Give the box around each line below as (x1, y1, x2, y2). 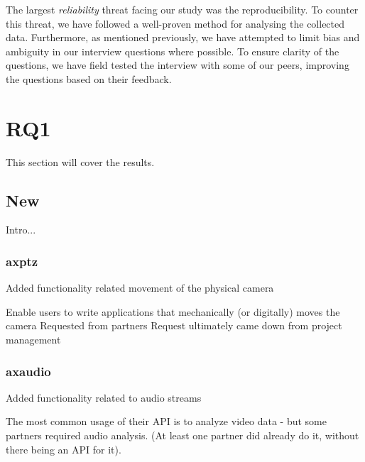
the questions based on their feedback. (6, 71, 172, 86)
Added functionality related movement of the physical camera (6, 280, 274, 295)
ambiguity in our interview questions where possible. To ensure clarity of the (6, 43, 339, 58)
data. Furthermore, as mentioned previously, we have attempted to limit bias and (6, 30, 360, 45)
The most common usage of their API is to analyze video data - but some (6, 414, 327, 429)
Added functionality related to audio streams (6, 390, 202, 405)
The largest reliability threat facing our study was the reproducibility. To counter (6, 2, 359, 16)
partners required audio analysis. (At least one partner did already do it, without (6, 428, 359, 443)
